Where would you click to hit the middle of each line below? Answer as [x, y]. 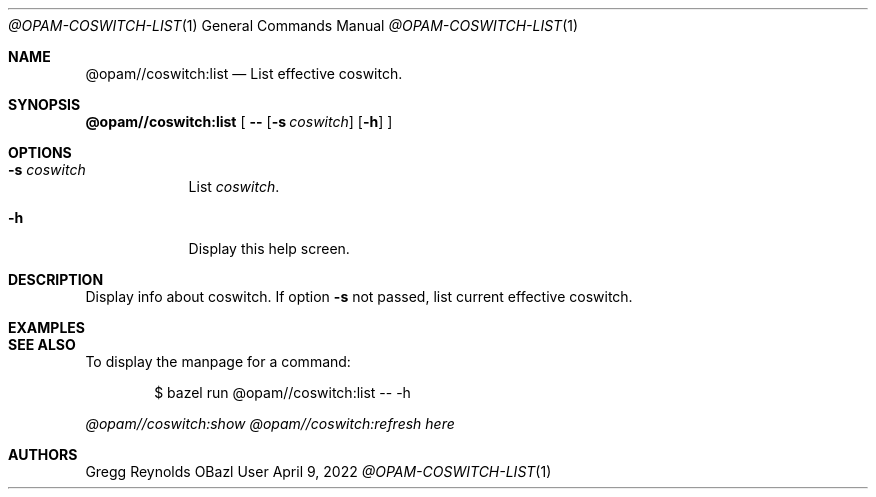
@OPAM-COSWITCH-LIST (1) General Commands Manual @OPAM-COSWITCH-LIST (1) [293, 25]
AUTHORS [43, 454]
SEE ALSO [42, 344]
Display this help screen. [269, 248]
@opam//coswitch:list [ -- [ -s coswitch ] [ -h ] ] [239, 121]
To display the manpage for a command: [218, 361]
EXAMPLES [46, 327]
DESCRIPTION [56, 279]
